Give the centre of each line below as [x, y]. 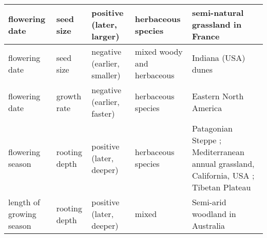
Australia [208, 225]
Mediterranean [218, 152]
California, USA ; [223, 175]
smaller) [106, 75]
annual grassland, [223, 164]
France [206, 36]
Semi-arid [209, 202]
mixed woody [159, 51]
